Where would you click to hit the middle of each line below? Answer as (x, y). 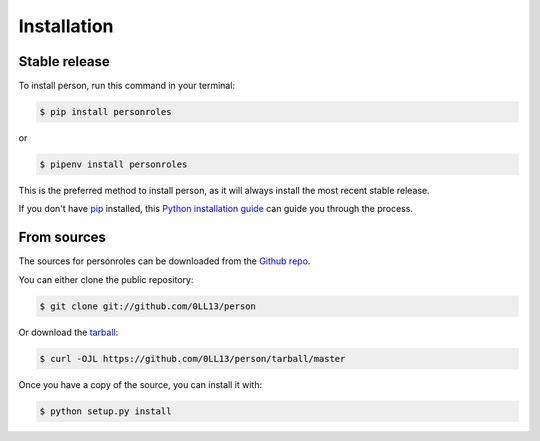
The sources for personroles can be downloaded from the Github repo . (164, 261)
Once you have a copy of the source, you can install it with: (140, 384)
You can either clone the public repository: (106, 279)
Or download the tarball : (68, 332)
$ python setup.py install (105, 411)
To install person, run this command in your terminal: (126, 86)
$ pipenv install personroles (113, 164)
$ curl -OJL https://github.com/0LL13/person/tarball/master (192, 358)
